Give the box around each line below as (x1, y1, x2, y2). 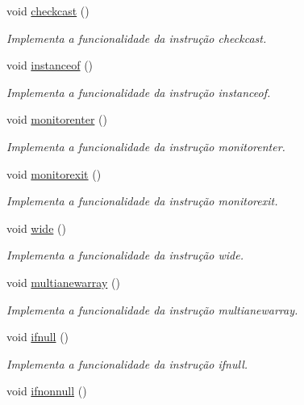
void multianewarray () (6, 273, 120, 290)
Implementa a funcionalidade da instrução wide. (6, 247, 244, 264)
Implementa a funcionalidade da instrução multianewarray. (6, 301, 298, 318)
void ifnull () (6, 328, 69, 345)
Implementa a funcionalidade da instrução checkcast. (6, 29, 267, 46)
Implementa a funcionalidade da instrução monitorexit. (6, 192, 278, 209)
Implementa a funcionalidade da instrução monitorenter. (6, 137, 285, 154)
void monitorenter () (6, 111, 107, 128)
